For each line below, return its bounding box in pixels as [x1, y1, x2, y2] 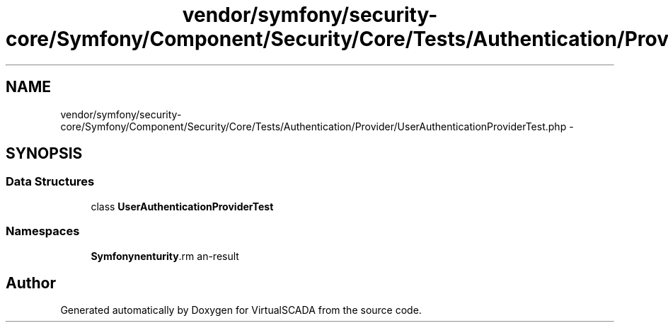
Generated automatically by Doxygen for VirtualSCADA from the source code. [60, 304, 422, 317]
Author [6, 273, 56, 292]
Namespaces [6, 224, 80, 239]
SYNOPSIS [6, 145, 83, 163]
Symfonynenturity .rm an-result [91, 249, 239, 262]
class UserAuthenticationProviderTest [91, 200, 274, 213]
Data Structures [6, 174, 95, 189]
